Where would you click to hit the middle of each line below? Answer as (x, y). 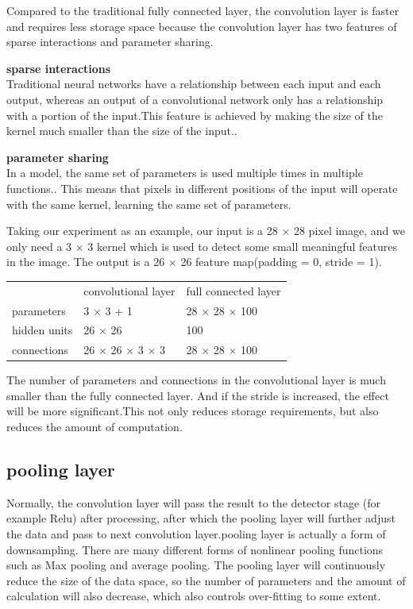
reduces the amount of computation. (95, 427)
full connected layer (234, 290)
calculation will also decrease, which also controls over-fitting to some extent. (194, 596)
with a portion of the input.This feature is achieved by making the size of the (195, 115)
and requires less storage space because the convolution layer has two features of (202, 26)
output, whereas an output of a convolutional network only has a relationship (195, 99)
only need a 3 (39, 246)
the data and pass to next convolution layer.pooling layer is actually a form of (196, 534)
